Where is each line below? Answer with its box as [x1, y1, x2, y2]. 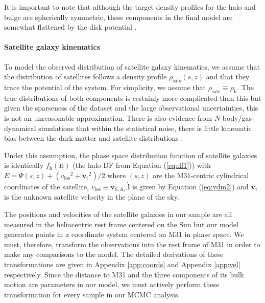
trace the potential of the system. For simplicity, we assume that [4, 81, 206, 92]
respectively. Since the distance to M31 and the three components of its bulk [4, 269, 244, 279]
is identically [4, 160, 44, 170]
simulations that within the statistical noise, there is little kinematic [38, 122, 252, 133]
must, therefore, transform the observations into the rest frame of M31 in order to [4, 239, 260, 249]
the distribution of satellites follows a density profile [4, 71, 167, 82]
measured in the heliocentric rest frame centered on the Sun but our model [4, 219, 238, 229]
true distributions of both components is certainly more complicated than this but [4, 92, 261, 103]
